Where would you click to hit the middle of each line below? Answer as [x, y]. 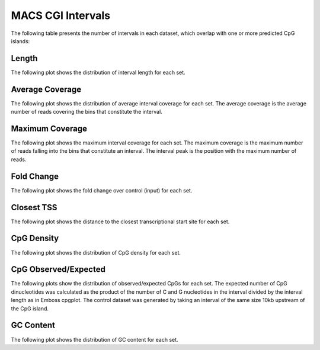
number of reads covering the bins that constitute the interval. [87, 112]
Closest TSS [34, 207]
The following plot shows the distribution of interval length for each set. [98, 72]
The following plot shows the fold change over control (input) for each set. [102, 190]
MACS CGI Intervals [61, 15]
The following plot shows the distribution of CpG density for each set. [96, 252]
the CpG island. [30, 309]
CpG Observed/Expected [58, 269]
